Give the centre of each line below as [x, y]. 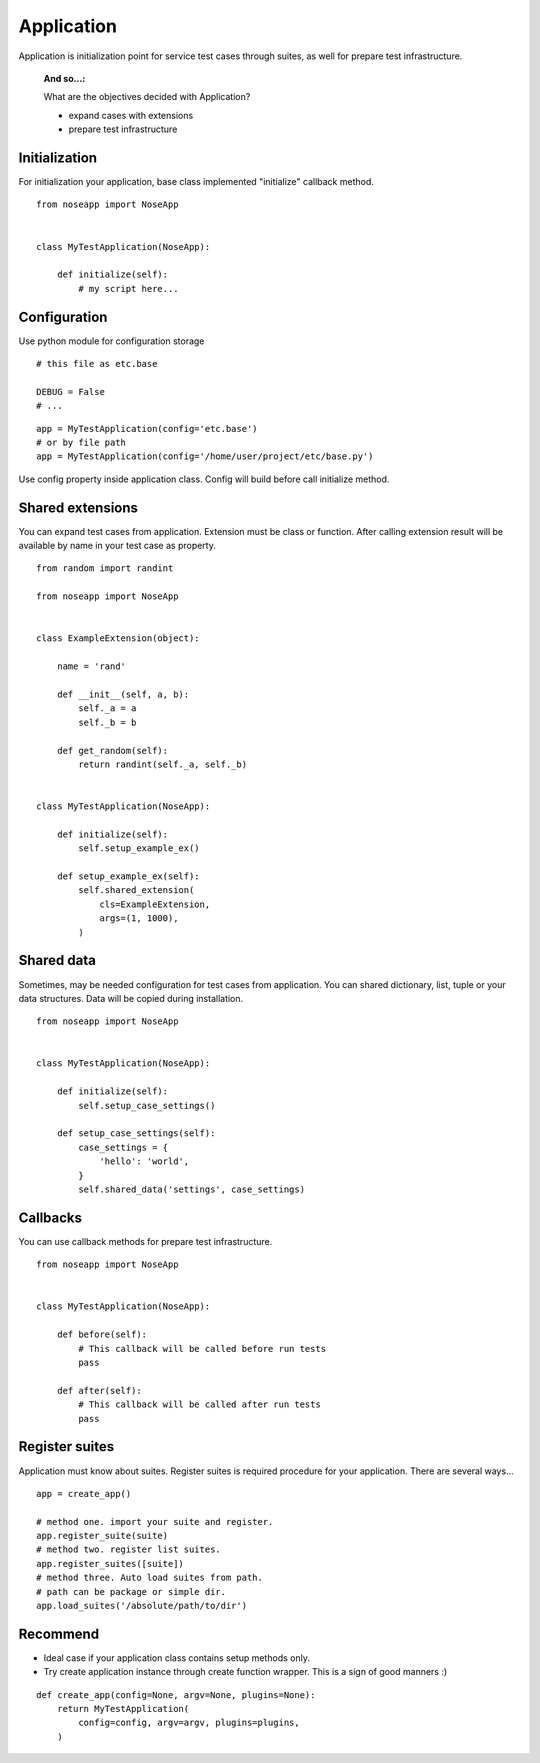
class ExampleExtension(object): [118, 638]
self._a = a [107, 708]
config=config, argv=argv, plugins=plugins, [189, 1723]
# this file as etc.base [97, 364]
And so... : [64, 78]
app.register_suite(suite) [102, 1536]
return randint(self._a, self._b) [163, 764]
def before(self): [102, 1334]
